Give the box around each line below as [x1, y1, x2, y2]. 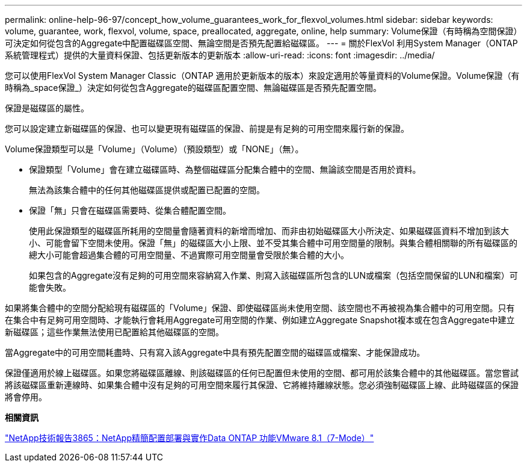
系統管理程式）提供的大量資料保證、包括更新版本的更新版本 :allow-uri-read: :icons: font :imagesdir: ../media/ [5, 50, 435, 60]
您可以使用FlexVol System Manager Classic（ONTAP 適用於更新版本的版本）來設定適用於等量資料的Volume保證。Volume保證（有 [5, 70, 520, 81]
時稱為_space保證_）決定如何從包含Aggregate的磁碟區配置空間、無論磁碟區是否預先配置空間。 [5, 82, 381, 93]
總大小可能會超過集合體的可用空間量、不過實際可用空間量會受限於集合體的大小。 [29, 250, 349, 260]
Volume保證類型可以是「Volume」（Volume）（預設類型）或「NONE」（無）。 [5, 144, 304, 154]
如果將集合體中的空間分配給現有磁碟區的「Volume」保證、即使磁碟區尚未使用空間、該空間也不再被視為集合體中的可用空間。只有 [5, 303, 515, 313]
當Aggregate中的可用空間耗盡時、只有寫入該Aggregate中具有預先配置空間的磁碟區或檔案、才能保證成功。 [5, 347, 425, 357]
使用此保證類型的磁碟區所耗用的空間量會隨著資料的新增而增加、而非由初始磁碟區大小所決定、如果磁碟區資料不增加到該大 [29, 226, 509, 236]
